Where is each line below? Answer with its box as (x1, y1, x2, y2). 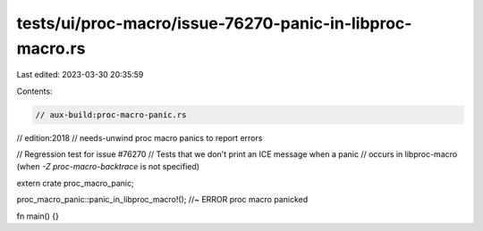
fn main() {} (16, 210, 60, 221)
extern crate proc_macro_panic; (16, 177, 134, 188)
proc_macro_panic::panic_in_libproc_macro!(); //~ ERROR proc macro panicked (16, 194, 309, 205)
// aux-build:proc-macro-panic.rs (35, 110, 187, 120)
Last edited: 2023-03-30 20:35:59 (16, 70, 144, 80)
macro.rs (16, 38, 86, 58)
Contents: (16, 86, 53, 96)
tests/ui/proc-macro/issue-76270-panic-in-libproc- (16, 13, 412, 33)
